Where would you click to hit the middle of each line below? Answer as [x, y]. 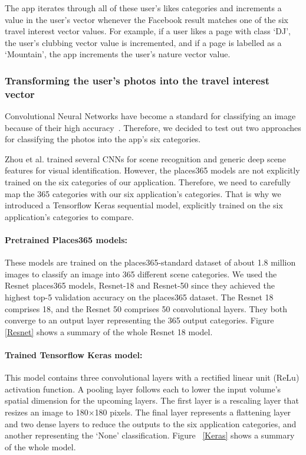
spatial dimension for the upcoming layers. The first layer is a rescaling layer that [152, 400]
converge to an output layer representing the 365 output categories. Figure [139, 320]
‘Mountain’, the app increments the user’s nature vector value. [118, 54]
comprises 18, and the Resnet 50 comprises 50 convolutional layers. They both [146, 308]
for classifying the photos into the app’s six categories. [103, 139]
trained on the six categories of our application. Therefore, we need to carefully [148, 182]
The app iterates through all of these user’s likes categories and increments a [143, 8]
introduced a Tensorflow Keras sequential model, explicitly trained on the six [144, 205]
